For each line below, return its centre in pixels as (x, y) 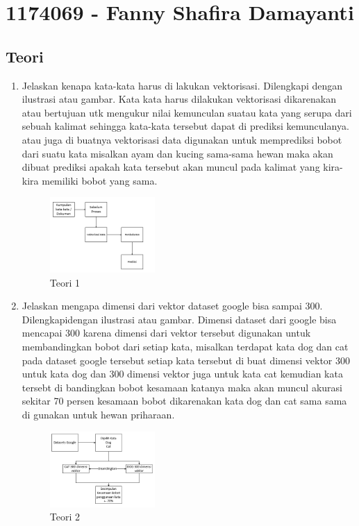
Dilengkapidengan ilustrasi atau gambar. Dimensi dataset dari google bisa (179, 319)
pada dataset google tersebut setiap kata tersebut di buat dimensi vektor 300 (186, 360)
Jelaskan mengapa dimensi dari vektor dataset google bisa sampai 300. (172, 306)
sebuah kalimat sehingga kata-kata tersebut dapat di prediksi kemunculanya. (185, 126)
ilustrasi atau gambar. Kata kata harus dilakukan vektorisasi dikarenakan (179, 99)
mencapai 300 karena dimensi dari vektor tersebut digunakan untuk (166, 333)
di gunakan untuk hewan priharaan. (98, 415)
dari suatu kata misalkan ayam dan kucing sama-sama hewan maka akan (177, 153)
